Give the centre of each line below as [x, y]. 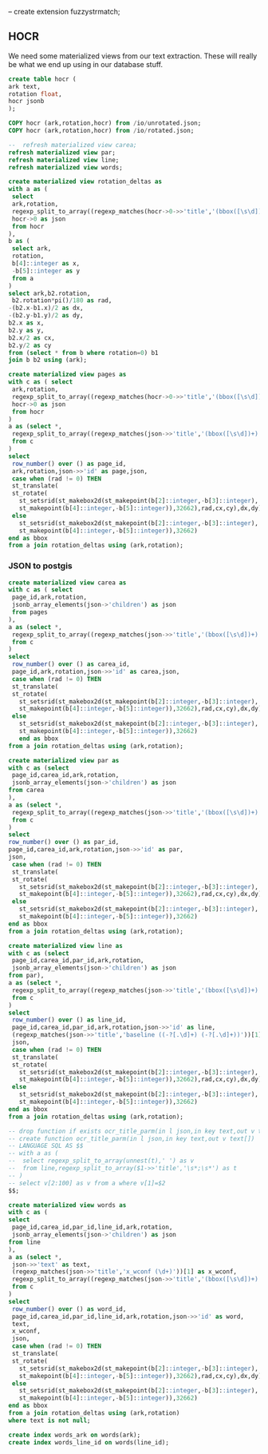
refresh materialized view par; [62, 152]
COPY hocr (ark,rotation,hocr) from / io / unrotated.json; [105, 123]
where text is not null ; [49, 1420]
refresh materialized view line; [64, 160]
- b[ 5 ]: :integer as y [46, 271]
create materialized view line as [66, 946]
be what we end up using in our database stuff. [86, 64]
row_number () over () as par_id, [64, 843]
